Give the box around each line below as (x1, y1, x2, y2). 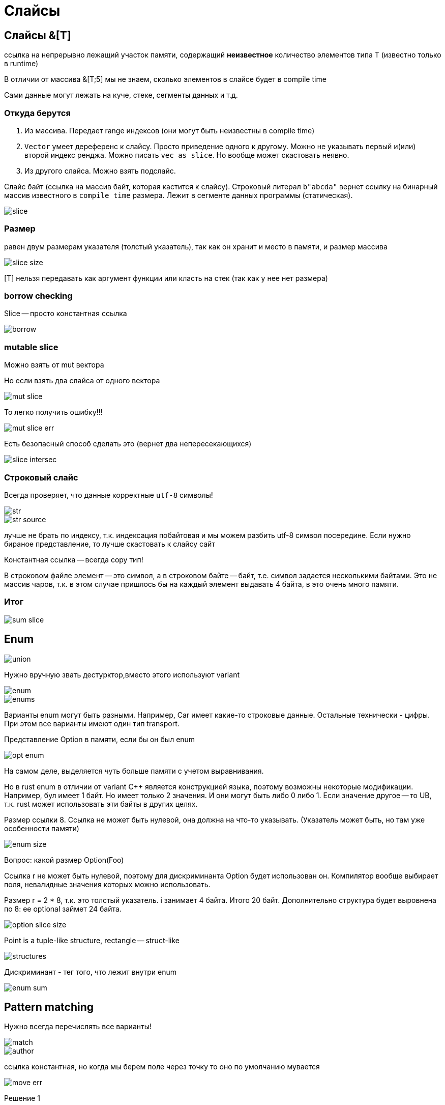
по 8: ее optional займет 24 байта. (4, 904, 122, 913)
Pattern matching (4, 1000, 94, 1013)
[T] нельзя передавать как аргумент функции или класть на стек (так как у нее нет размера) (4, 273, 328, 282)
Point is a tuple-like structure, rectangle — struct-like (4, 936, 180, 945)
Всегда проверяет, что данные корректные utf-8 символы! (4, 490, 213, 499)
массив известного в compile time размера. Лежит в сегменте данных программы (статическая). (4, 190, 353, 200)
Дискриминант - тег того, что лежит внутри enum (4, 967, 177, 976)
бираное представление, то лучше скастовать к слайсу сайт (4, 539, 215, 548)
